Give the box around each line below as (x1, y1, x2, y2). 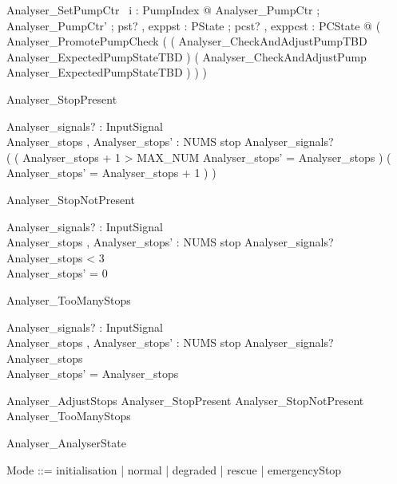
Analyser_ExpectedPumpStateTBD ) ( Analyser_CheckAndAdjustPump (6, 48, 367, 65)
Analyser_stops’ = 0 (6, 265, 108, 281)
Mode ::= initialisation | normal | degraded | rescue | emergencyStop (6, 461, 342, 478)
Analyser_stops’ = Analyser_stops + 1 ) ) (6, 164, 216, 181)
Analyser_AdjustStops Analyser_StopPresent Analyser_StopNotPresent (6, 392, 364, 408)
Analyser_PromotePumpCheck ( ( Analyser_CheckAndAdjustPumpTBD (6, 33, 367, 49)
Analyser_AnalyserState (6, 435, 126, 451)
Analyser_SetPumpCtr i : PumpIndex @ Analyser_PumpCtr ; (6, 2, 320, 18)
